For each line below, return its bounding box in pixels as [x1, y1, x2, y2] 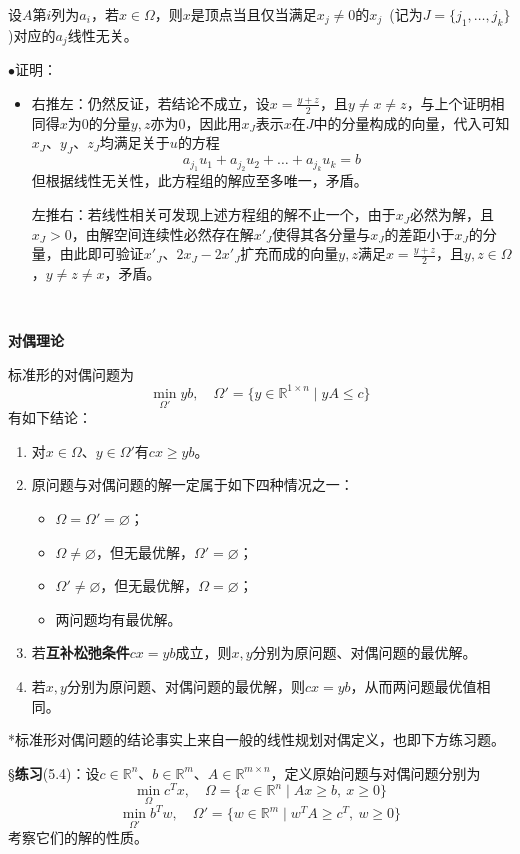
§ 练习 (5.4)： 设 [8, 762, 100, 783]
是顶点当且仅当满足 [190, 4, 317, 24]
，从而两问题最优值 [350, 675, 477, 696]
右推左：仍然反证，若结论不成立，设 [31, 92, 270, 113]
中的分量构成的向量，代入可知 [313, 112, 510, 133]
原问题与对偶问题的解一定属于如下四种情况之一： [31, 474, 354, 495]
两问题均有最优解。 [55, 608, 182, 629]
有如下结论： [8, 407, 92, 428]
